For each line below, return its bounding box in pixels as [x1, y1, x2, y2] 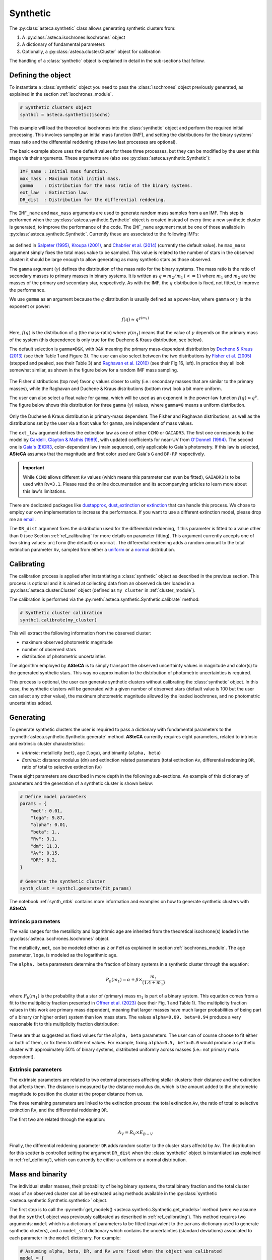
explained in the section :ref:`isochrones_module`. [9, 91, 113, 97]
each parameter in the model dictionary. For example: [9, 1235, 121, 1241]
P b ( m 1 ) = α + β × [106, 977, 143, 984]
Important [23, 465, 45, 471]
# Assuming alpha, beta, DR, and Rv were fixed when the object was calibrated [20, 1248, 222, 1254]
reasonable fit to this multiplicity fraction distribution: [9, 1021, 119, 1027]
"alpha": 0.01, [30, 822, 68, 828]
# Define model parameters [20, 794, 87, 799]
